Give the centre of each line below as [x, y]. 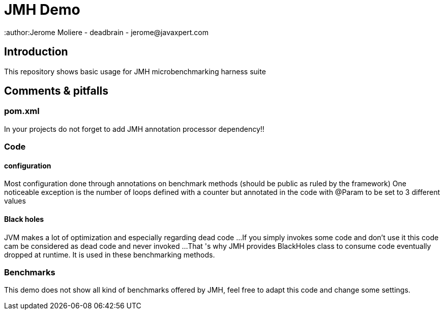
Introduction [36, 52]
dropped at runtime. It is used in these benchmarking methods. [110, 254]
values [15, 201]
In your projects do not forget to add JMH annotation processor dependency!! [134, 129]
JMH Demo [42, 10]
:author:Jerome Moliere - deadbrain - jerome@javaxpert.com [106, 32]
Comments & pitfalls [56, 91]
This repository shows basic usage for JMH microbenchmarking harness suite [135, 71]
